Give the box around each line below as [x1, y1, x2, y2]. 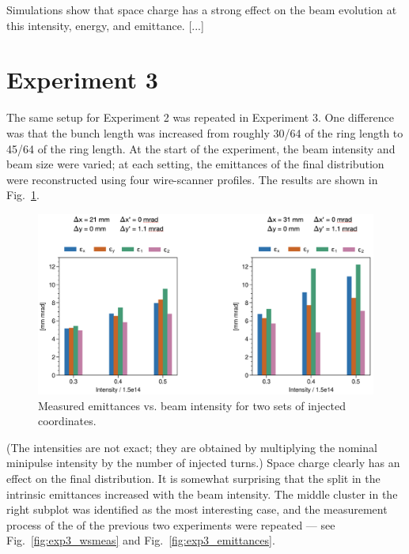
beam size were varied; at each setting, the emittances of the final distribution [6, 156, 384, 172]
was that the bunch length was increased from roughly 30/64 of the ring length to [6, 124, 403, 141]
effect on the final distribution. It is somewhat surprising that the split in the [6, 469, 381, 486]
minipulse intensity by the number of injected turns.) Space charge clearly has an [6, 454, 400, 471]
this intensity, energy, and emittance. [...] [6, 17, 204, 33]
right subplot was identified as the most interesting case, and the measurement [6, 501, 388, 518]
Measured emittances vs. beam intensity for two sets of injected [38, 397, 346, 413]
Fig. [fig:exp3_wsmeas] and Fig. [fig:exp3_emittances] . [6, 532, 275, 548]
